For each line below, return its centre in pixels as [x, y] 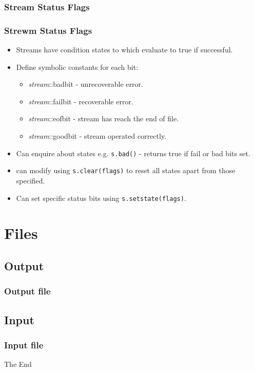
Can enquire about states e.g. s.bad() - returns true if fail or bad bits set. [133, 153]
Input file [24, 345]
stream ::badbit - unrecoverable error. [86, 84]
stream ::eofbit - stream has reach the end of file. [104, 118]
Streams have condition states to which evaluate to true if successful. [124, 50]
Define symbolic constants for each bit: [77, 67]
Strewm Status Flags [48, 30]
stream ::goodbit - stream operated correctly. [97, 136]
